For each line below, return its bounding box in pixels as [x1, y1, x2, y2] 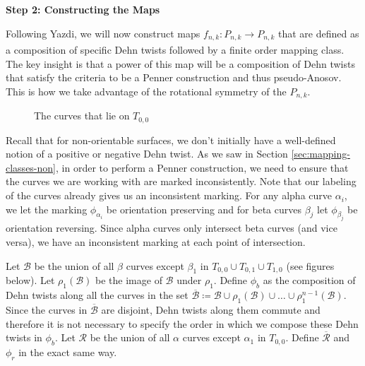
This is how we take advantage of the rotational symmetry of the [6, 83, 287, 98]
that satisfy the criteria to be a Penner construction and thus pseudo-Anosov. [6, 70, 342, 85]
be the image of [95, 273, 162, 288]
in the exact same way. [18, 344, 117, 359]
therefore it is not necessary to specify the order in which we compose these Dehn [6, 316, 359, 331]
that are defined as [278, 25, 359, 40]
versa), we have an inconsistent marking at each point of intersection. [6, 234, 306, 249]
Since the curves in [6, 302, 88, 317]
